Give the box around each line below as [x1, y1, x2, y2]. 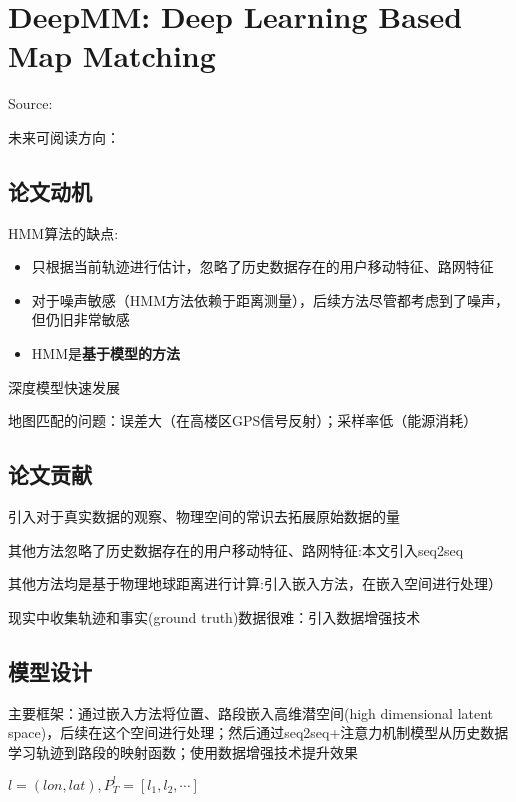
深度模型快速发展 [8, 376, 120, 397]
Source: [8, 93, 53, 114]
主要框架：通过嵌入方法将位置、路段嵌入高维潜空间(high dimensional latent [8, 702, 494, 723]
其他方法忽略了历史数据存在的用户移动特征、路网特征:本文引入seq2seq [8, 539, 464, 560]
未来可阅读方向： [8, 126, 120, 147]
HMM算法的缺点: [8, 222, 119, 243]
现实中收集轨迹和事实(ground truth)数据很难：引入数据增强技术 [8, 606, 421, 627]
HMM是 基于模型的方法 [31, 343, 180, 364]
